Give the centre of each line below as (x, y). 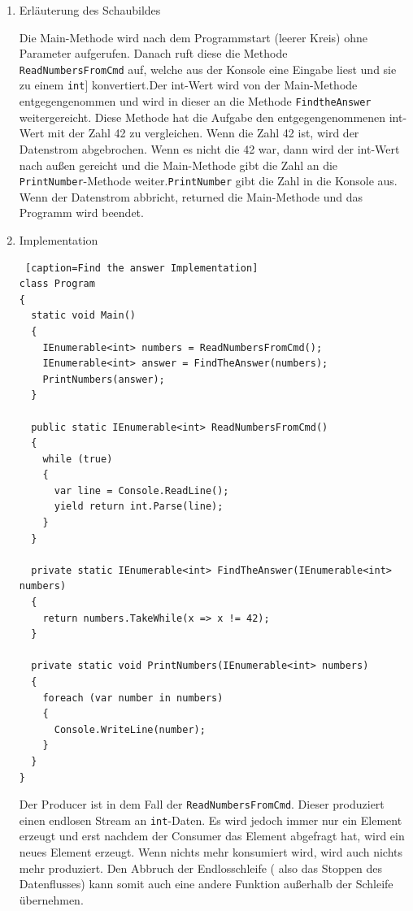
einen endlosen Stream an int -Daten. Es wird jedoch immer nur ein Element (211, 820)
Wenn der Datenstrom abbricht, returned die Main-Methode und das (191, 196)
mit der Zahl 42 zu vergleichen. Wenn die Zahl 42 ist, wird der (203, 133)
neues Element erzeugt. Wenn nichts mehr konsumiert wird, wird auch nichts (211, 852)
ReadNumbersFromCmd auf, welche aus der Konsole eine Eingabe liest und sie (208, 69)
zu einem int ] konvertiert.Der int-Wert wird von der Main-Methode (188, 85)
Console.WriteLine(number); (130, 729)
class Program (57, 284)
